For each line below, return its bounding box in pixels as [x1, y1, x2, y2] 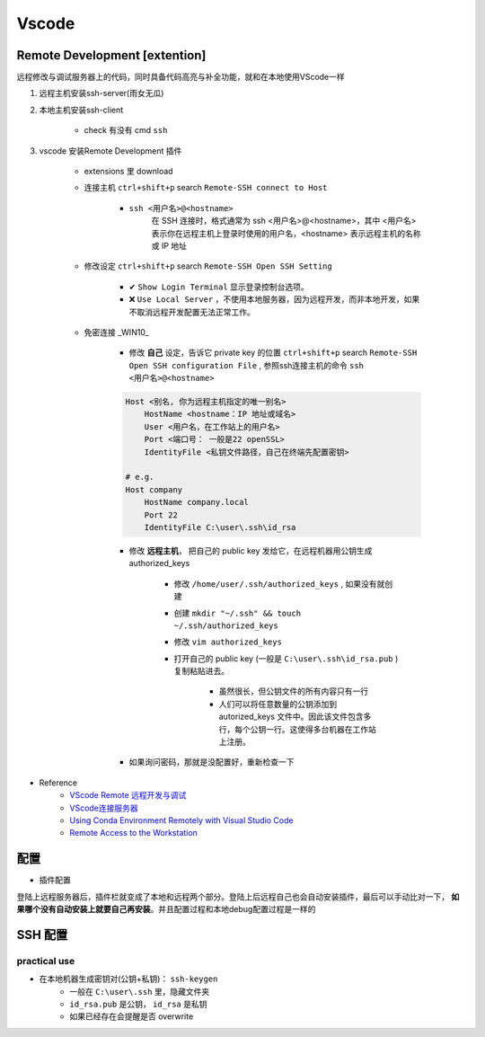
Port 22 [144, 510, 179, 520]
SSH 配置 [16, 926, 68, 943]
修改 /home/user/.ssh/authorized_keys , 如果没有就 [173, 578, 385, 589]
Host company [125, 484, 183, 494]
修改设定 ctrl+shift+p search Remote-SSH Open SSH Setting [84, 261, 332, 271]
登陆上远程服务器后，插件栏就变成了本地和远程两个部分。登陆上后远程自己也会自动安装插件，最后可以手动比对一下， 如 [16, 891, 460, 902]
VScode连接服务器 [69, 802, 138, 813]
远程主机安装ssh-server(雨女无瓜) [39, 88, 164, 99]
